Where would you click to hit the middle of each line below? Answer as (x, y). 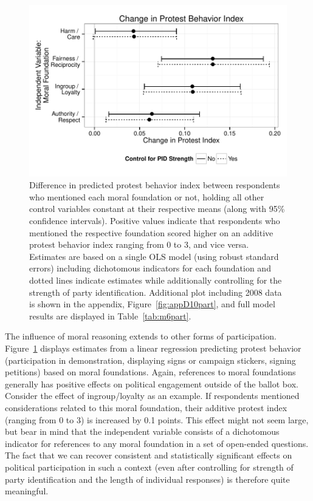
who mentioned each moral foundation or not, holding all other (147, 196)
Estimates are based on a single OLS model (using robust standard (154, 256)
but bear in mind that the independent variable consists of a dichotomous (142, 431)
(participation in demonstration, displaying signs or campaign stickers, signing (150, 360)
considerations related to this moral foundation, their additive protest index (146, 407)
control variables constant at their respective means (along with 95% (157, 209)
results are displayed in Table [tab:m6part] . (110, 315)
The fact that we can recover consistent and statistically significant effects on (149, 455)
